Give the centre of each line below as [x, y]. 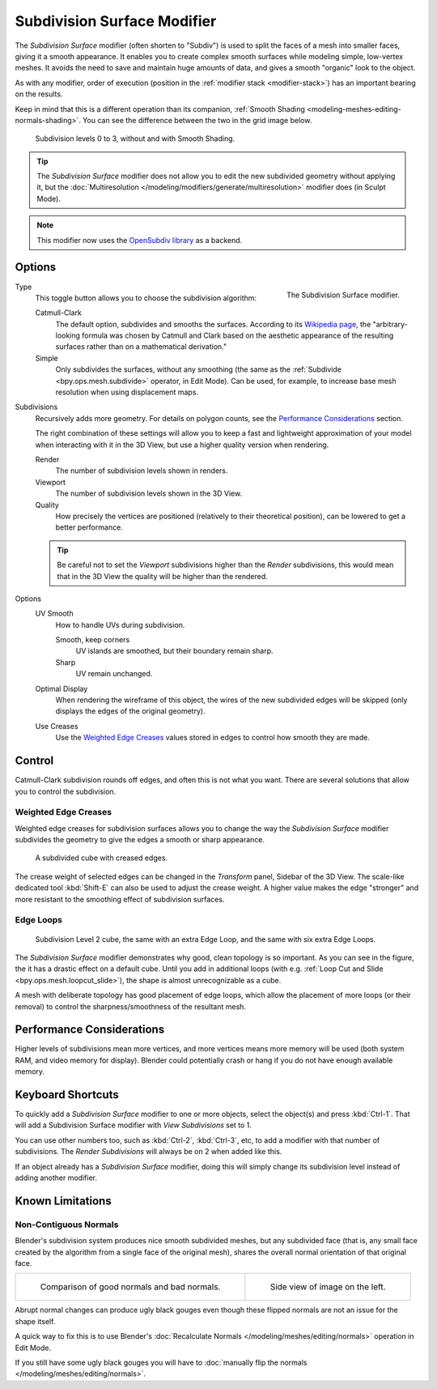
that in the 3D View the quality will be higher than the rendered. [162, 576]
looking [68, 335]
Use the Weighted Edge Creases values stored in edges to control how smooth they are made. [212, 738]
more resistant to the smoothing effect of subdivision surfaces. [120, 899]
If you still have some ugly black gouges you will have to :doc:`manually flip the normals [161, 1362]
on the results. [39, 94]
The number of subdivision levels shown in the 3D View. [149, 493]
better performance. [89, 527]
